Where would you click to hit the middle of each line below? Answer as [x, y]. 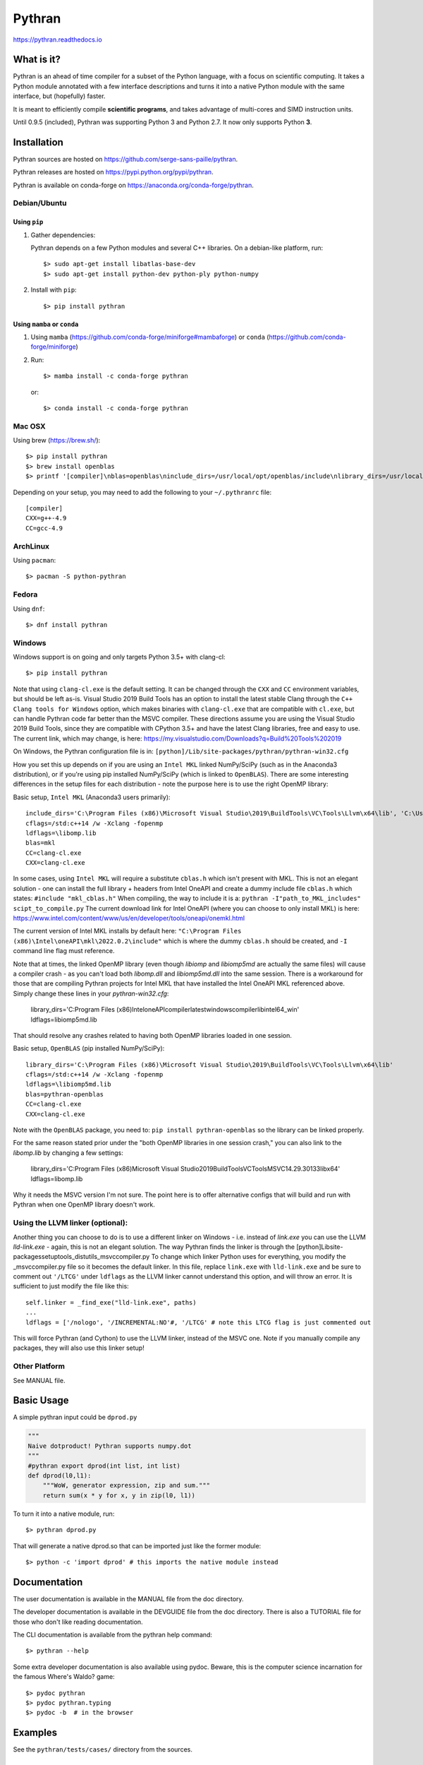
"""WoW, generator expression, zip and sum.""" [127, 1485]
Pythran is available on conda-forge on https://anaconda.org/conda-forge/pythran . [133, 185]
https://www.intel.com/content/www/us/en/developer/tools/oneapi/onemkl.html [129, 919]
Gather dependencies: [63, 235]
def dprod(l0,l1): [60, 1476]
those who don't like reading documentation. [78, 1622]
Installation [38, 142]
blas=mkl [41, 843]
